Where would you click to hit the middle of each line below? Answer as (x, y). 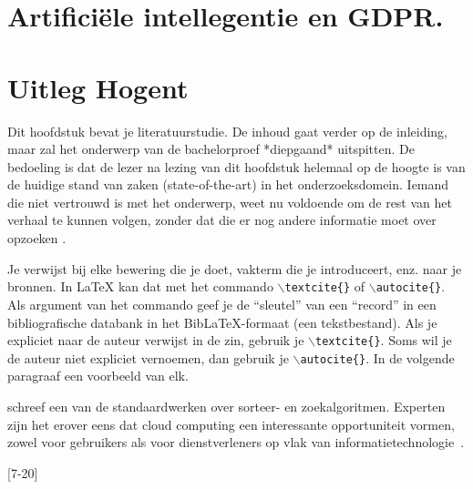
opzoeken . (37, 238)
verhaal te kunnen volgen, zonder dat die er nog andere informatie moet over (222, 220)
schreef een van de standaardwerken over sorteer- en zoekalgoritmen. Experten (226, 406)
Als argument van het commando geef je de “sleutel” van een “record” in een (222, 304)
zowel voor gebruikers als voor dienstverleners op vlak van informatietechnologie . (236, 442)
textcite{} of (325, 286)
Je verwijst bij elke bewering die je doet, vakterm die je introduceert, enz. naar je (235, 268)
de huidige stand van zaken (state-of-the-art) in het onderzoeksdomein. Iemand (228, 184)
